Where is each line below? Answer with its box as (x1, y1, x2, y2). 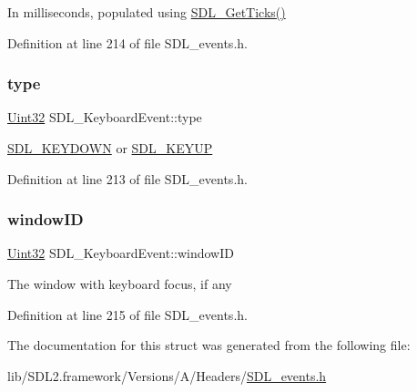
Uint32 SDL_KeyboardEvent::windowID (7, 243, 234, 263)
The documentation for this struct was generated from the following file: (7, 335, 411, 355)
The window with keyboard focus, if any (7, 274, 232, 293)
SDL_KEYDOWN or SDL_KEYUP (7, 139, 213, 157)
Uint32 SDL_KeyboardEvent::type (7, 108, 202, 127)
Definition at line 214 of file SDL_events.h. (7, 33, 248, 52)
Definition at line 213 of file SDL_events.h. (7, 169, 248, 188)
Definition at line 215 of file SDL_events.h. (7, 304, 248, 324)
